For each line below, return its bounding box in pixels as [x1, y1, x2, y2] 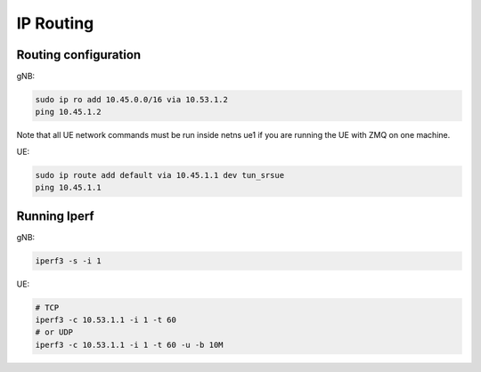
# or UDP [35, 328, 74, 337]
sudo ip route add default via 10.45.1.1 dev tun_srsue [35, 170, 285, 180]
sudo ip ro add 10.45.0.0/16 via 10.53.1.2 [35, 94, 229, 105]
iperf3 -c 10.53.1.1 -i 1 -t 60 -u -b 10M [35, 339, 224, 350]
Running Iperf [16, 208, 94, 223]
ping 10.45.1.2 [35, 107, 102, 117]
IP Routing [16, 13, 94, 33]
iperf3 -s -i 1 [35, 255, 102, 266]
